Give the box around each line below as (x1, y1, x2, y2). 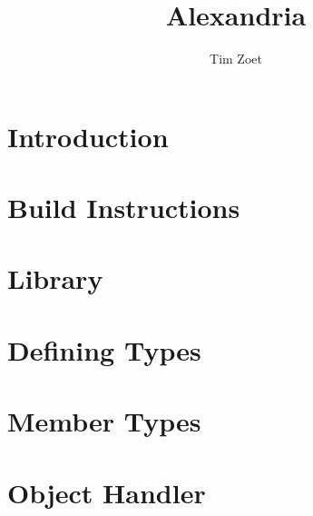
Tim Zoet (210, 49, 262, 68)
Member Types (7, 402, 201, 440)
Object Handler (7, 473, 206, 511)
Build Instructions (7, 189, 240, 226)
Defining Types (7, 331, 201, 368)
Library (7, 260, 103, 297)
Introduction (7, 117, 169, 154)
